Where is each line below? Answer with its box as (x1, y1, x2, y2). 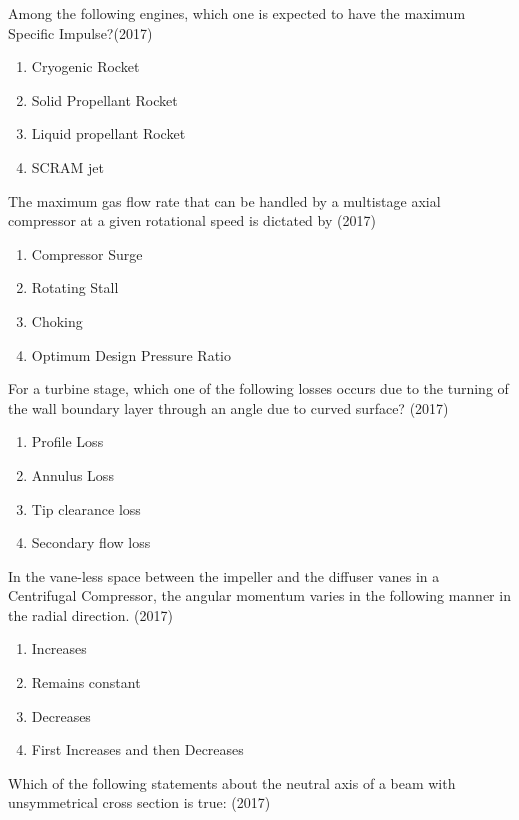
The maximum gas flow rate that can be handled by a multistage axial (8, 190, 441, 211)
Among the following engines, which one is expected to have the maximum (8, 3, 466, 23)
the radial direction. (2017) (8, 604, 173, 625)
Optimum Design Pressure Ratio (31, 344, 232, 365)
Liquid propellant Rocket (31, 123, 186, 144)
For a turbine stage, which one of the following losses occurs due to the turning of (8, 378, 509, 399)
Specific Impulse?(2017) (8, 22, 153, 43)
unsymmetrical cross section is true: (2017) (8, 792, 271, 813)
